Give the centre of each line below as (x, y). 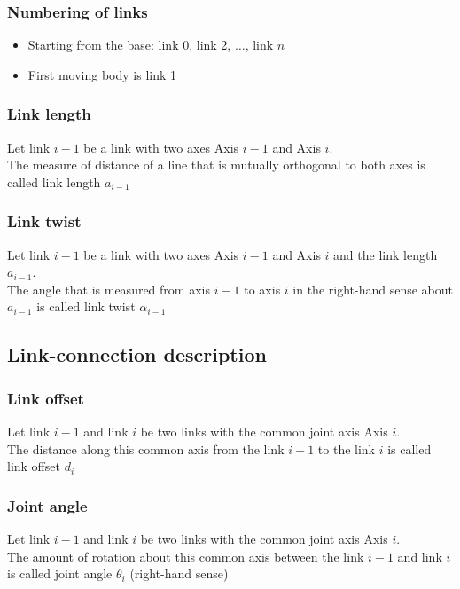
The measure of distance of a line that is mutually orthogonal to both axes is (216, 165)
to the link (347, 448)
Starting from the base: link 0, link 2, (129, 45)
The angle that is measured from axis (109, 289)
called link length (54, 181)
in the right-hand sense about (373, 289)
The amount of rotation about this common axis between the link (186, 556)
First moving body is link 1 (102, 74)
